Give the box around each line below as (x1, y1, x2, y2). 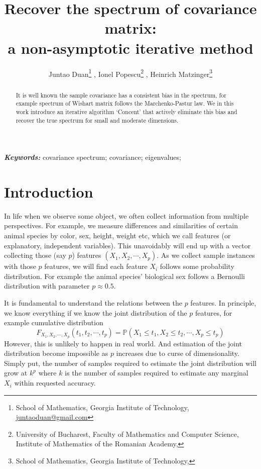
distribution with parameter (4, 280, 90, 291)
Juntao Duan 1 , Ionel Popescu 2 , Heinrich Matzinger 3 (48, 67, 213, 79)
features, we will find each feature (44, 261, 148, 271)
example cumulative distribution (4, 317, 103, 328)
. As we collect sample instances (157, 250, 255, 260)
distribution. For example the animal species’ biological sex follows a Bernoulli (4, 270, 245, 281)
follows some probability (160, 261, 234, 271)
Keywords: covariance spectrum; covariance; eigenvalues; (4, 152, 181, 162)
